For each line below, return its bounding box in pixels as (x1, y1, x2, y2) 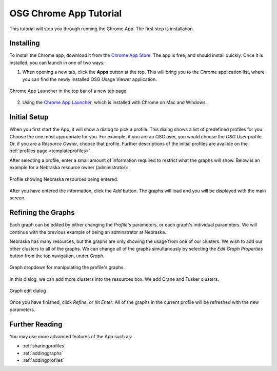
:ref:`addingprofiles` (22, 357, 65, 363)
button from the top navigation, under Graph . (9, 253, 105, 259)
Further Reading (9, 320, 63, 328)
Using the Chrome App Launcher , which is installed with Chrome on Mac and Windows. (22, 99, 207, 106)
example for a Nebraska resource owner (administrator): (9, 164, 128, 171)
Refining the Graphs (9, 208, 75, 217)
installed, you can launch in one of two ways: (9, 59, 105, 66)
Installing (9, 39, 41, 48)
